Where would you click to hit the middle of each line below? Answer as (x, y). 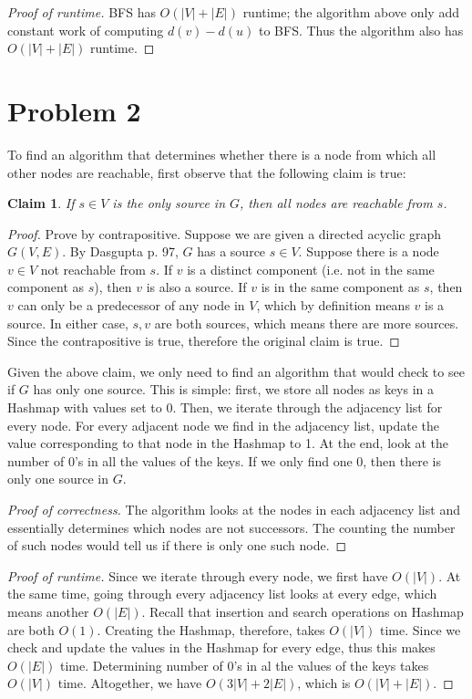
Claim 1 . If (41, 203)
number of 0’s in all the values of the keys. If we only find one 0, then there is (224, 460)
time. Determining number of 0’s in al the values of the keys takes (244, 665)
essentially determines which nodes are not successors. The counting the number (231, 527)
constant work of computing (86, 30)
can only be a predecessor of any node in (131, 305)
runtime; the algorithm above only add (351, 12)
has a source (231, 251)
